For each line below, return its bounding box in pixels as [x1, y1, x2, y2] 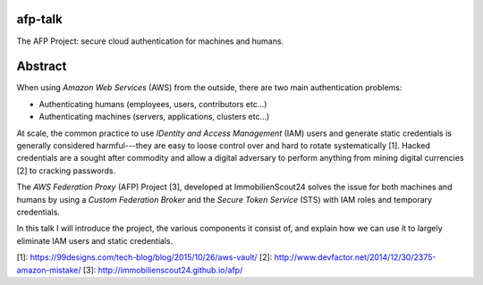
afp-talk [16, 12, 63, 27]
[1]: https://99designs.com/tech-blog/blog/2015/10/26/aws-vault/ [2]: [16, 252, 273, 263]
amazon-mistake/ [16, 264, 81, 275]
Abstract [16, 59, 67, 74]
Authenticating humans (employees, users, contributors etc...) [38, 98, 267, 109]
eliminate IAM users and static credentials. [16, 235, 174, 246]
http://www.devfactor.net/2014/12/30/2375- [274, 252, 436, 263]
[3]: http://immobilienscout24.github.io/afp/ [82, 264, 243, 275]
